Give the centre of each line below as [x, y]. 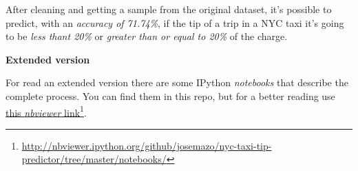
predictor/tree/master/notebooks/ [94, 159]
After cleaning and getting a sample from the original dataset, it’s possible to [169, 9]
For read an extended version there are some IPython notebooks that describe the [177, 82]
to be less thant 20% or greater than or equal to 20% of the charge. [147, 36]
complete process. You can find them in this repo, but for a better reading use [170, 95]
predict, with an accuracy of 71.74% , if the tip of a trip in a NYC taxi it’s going [175, 22]
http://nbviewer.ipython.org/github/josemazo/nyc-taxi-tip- [147, 145]
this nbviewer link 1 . [46, 111]
